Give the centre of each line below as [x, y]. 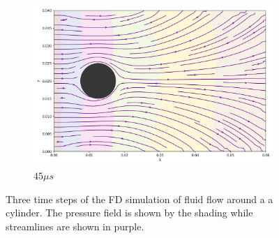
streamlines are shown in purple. [75, 226]
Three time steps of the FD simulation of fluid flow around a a [139, 199]
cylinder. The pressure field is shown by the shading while [129, 213]
